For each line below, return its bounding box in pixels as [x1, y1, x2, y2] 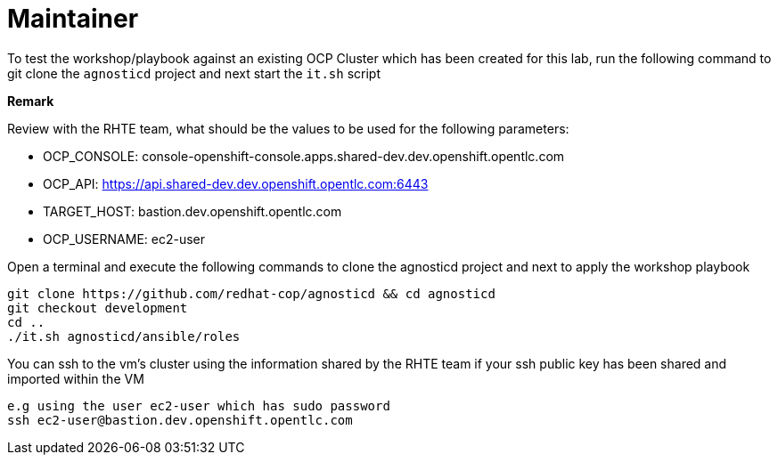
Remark [7, 93, 54, 109]
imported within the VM [7, 370, 144, 386]
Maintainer [7, 4, 139, 34]
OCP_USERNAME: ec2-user [43, 231, 206, 247]
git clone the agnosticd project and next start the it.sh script [7, 65, 381, 81]
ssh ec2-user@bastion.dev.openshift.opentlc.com [7, 412, 353, 427]
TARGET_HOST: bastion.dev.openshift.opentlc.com [43, 203, 342, 219]
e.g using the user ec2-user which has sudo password [7, 398, 390, 413]
